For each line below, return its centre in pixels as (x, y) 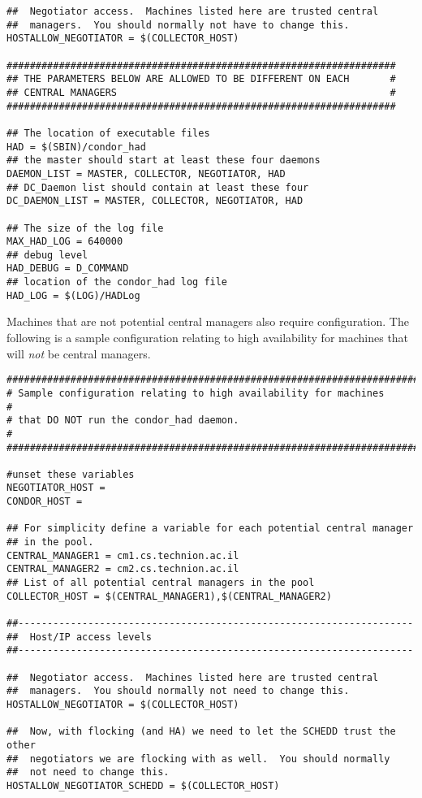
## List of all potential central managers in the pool (161, 583)
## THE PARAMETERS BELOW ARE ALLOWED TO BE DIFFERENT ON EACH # (201, 79)
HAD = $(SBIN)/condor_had (76, 147)
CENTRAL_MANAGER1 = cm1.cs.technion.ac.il (123, 555)
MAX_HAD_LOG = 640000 (65, 242)
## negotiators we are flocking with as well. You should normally (198, 759)
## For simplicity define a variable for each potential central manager (210, 529)
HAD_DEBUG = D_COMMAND (68, 269)
